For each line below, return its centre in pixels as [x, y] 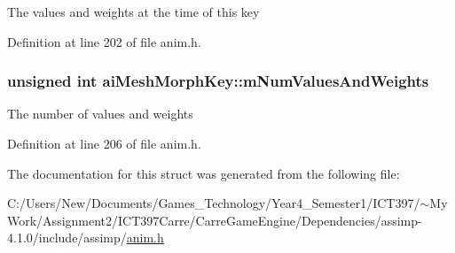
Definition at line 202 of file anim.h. [104, 41]
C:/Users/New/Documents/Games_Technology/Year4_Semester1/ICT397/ [214, 203]
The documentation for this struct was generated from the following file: [204, 173]
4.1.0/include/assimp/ [67, 238]
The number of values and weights [100, 114]
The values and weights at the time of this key [133, 11]
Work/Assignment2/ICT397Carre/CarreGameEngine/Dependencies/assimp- [215, 220]
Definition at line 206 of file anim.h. [104, 143]
